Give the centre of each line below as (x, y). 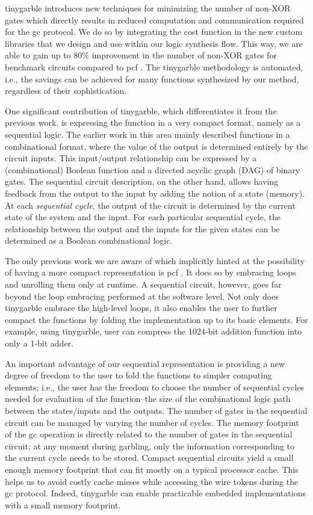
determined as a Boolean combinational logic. (89, 240)
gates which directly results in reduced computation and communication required (154, 20)
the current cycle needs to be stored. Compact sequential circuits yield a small (149, 458)
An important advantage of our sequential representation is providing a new (145, 363)
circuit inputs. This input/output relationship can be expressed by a (131, 158)
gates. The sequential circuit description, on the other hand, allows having (142, 181)
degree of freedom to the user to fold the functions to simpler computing (138, 375)
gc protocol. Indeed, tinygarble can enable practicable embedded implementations (155, 493)
